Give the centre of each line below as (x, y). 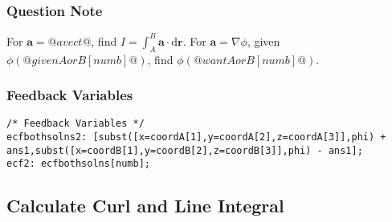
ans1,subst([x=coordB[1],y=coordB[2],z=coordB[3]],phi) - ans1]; (185, 150)
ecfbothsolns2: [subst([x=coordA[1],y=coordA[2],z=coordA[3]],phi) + (196, 137)
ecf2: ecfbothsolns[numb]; (78, 164)
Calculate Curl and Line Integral (145, 206)
